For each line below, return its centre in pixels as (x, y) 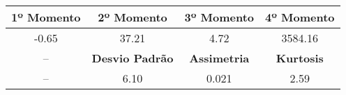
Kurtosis (300, 58)
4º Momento (300, 17)
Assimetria (219, 58)
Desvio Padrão (133, 58)
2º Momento (133, 17)
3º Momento (219, 17)
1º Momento (46, 17)
